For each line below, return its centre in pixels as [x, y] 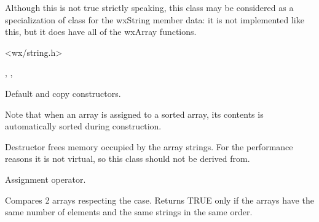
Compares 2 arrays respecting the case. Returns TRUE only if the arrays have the [159, 200]
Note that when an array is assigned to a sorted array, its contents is [134, 114]
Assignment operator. [45, 179]
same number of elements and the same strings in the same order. [129, 212]
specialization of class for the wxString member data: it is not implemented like [155, 19]
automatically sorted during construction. [83, 126]
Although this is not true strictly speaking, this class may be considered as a [149, 7]
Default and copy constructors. [63, 93]
